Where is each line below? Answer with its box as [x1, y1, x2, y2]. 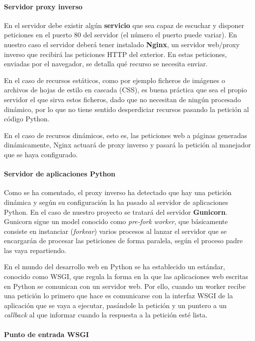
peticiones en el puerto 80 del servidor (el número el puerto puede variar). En [4, 29, 237, 40]
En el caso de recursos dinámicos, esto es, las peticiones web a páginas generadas [4, 130, 247, 140]
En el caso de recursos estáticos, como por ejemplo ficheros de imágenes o [4, 75, 225, 85]
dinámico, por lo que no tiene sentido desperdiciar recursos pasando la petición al [4, 104, 249, 114]
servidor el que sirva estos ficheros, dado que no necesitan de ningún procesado [4, 94, 241, 104]
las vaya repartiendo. [4, 245, 66, 255]
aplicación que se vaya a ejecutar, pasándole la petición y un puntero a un [4, 300, 227, 310]
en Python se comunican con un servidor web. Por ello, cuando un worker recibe [4, 281, 246, 291]
